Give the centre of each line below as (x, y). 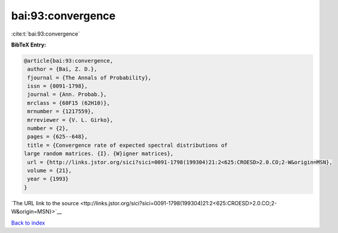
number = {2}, (48, 129)
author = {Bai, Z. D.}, (62, 69)
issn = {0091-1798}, (58, 86)
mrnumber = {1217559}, (61, 111)
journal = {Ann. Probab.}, (67, 94)
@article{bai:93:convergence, (69, 61)
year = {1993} (48, 179)
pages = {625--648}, (58, 137)
